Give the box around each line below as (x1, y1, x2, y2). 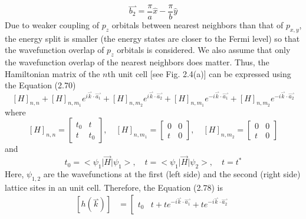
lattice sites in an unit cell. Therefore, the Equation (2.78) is (5, 181, 223, 193)
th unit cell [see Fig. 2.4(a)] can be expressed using (107, 67, 291, 79)
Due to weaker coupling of (5, 19, 100, 31)
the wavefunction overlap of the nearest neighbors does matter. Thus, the (5, 56, 269, 68)
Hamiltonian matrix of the (5, 67, 100, 79)
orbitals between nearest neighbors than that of (111, 19, 284, 31)
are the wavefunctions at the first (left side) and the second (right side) (43, 168, 301, 180)
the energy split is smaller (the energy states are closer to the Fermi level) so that (5, 32, 300, 44)
